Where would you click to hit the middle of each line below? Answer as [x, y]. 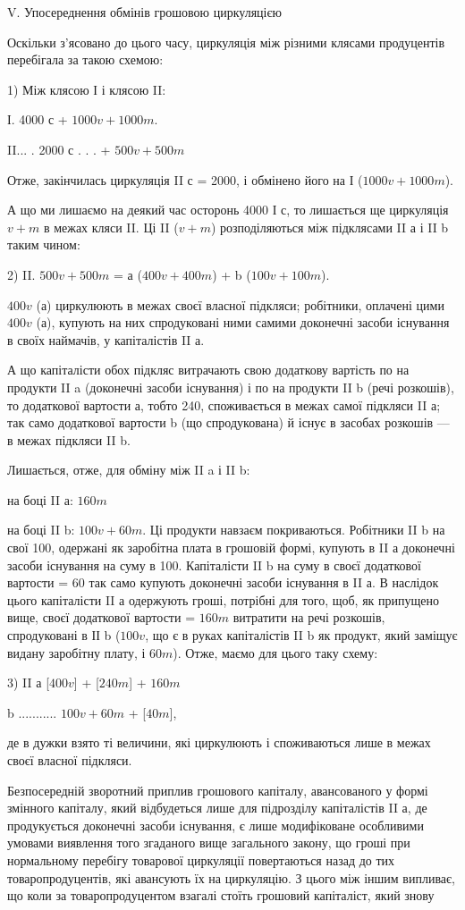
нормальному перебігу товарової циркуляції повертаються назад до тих [201, 859]
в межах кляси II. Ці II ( [111, 227]
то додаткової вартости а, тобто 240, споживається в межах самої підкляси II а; [224, 404]
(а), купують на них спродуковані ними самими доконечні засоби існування [243, 322]
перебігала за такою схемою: [85, 59]
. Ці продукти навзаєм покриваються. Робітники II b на [294, 530]
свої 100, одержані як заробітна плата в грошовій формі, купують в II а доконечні [231, 548]
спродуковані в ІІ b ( [64, 635]
